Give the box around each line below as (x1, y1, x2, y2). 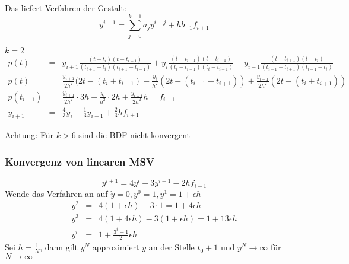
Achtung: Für (5, 129, 54, 141)
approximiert (92, 241, 139, 253)
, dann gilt (40, 241, 78, 253)
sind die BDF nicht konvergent (78, 129, 191, 141)
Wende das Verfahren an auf (5, 187, 108, 199)
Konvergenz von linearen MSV (5, 154, 155, 168)
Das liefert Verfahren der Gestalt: (5, 2, 126, 14)
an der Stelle (148, 241, 195, 253)
